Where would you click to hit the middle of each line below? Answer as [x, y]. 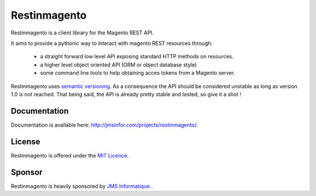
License [25, 141]
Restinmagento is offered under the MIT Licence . [70, 155]
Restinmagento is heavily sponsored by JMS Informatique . [82, 186]
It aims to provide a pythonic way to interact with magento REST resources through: [112, 43]
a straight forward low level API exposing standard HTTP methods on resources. [137, 57]
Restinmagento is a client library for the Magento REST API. [82, 33]
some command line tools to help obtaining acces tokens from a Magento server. [138, 73]
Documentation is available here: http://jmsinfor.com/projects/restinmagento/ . [104, 125]
